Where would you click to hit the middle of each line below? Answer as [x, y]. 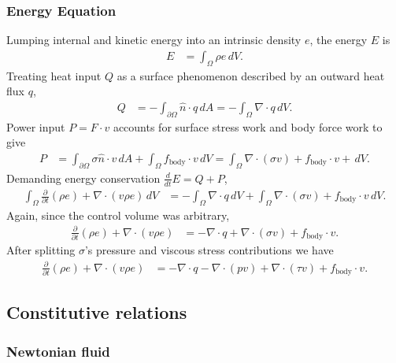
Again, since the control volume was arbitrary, [118, 215]
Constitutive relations [97, 312]
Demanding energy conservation [83, 178]
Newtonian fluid [58, 351]
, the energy [339, 40]
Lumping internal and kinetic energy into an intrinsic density [154, 40]
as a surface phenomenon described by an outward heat [251, 75]
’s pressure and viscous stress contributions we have [209, 250]
